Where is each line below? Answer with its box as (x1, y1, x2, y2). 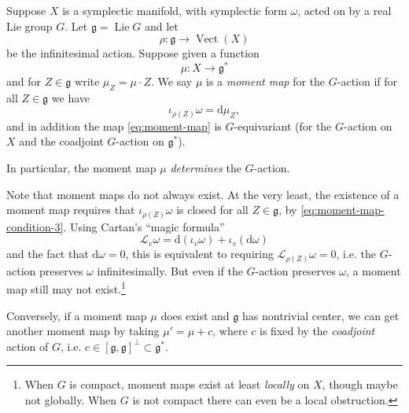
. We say (151, 72, 193, 89)
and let (144, 17, 179, 34)
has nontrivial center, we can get (242, 307, 400, 323)
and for (6, 72, 42, 89)
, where (212, 323, 248, 339)
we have (51, 89, 90, 105)
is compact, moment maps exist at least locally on (69, 376, 310, 393)
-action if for (337, 72, 398, 89)
